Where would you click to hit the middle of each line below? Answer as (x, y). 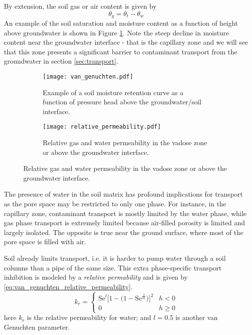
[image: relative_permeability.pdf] (102, 127)
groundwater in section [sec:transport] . (61, 61)
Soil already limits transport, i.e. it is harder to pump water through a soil (115, 258)
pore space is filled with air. (45, 242)
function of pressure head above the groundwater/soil (122, 102)
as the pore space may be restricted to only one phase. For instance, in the (115, 204)
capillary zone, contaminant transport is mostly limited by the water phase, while (125, 213)
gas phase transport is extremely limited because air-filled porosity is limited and (125, 223)
